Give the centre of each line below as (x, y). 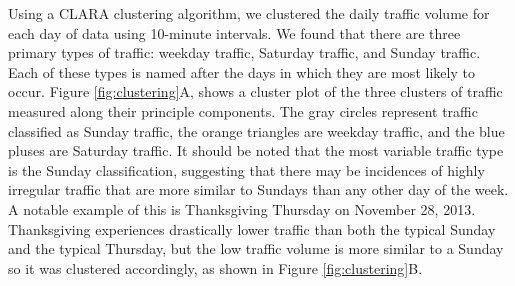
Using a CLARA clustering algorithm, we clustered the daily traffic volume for (249, 13)
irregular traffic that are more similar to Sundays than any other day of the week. (258, 189)
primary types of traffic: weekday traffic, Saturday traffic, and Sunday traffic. (244, 52)
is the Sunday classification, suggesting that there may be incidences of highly (246, 169)
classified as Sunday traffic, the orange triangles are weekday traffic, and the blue (256, 130)
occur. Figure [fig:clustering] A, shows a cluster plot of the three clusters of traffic (255, 91)
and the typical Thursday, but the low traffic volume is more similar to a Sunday (256, 248)
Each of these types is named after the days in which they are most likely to (241, 71)
